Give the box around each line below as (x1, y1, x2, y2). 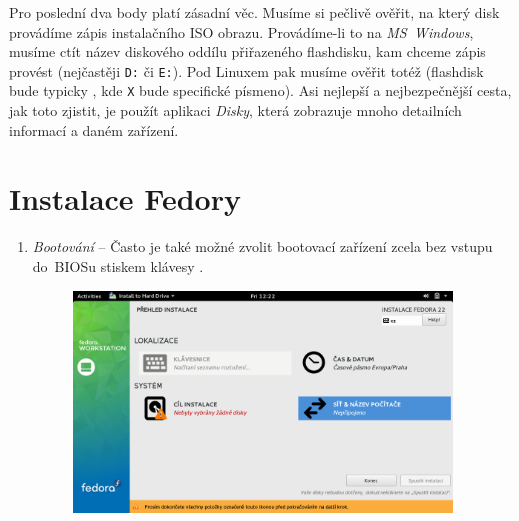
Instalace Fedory (9, 178, 241, 219)
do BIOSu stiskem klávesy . (32, 256, 204, 276)
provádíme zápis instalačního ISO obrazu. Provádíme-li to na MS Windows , (9, 21, 474, 42)
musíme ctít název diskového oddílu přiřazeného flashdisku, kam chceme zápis (9, 41, 486, 62)
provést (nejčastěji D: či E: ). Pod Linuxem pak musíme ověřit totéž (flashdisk (9, 60, 484, 81)
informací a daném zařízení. (9, 119, 179, 140)
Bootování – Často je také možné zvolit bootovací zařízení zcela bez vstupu (32, 236, 493, 257)
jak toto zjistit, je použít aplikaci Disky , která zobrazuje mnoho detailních (9, 100, 462, 121)
